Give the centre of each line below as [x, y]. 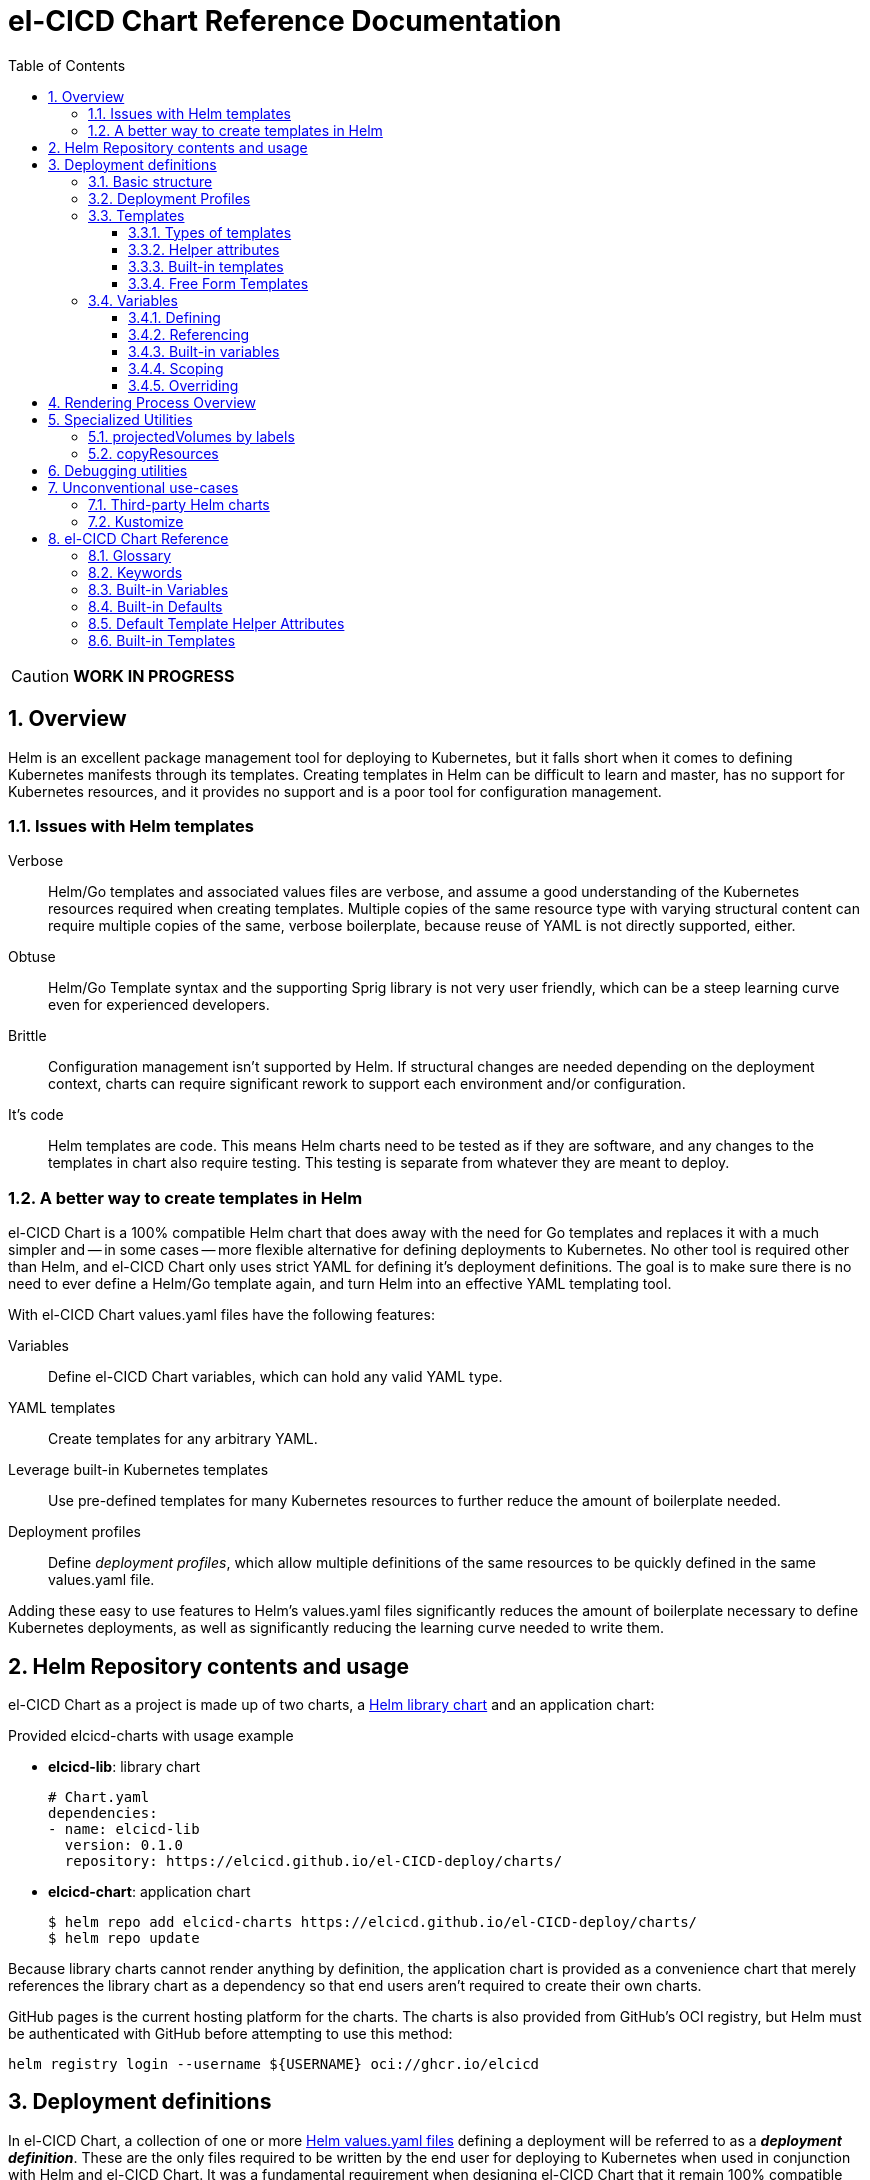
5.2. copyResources [153, 453]
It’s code [36, 1115]
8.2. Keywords [135, 572]
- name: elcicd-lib [124, 1828]
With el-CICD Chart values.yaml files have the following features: [221, 1315]
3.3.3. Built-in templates [206, 266]
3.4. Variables [133, 300]
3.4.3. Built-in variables [204, 351]
